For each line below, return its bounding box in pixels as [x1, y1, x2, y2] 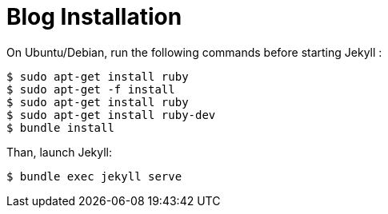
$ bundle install [6, 121, 114, 134]
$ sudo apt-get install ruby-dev [6, 108, 216, 121]
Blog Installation [6, 3, 182, 30]
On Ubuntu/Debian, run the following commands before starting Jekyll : [6, 45, 382, 59]
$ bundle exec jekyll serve [6, 169, 182, 183]
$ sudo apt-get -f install [6, 82, 175, 96]
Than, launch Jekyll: [6, 145, 113, 159]
